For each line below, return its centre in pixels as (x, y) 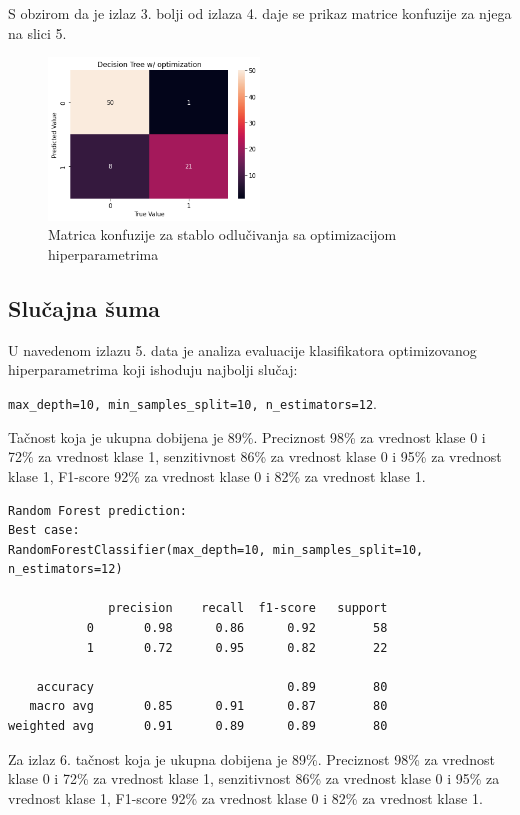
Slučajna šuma (84, 308)
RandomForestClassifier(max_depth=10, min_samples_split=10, (216, 549)
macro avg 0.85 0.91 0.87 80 (208, 706)
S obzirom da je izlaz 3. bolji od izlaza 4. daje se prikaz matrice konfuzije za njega (260, 13)
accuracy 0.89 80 (212, 686)
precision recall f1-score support (248, 608)
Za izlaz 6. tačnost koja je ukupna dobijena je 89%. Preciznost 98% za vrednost (251, 758)
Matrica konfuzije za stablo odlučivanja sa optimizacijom (222, 234)
